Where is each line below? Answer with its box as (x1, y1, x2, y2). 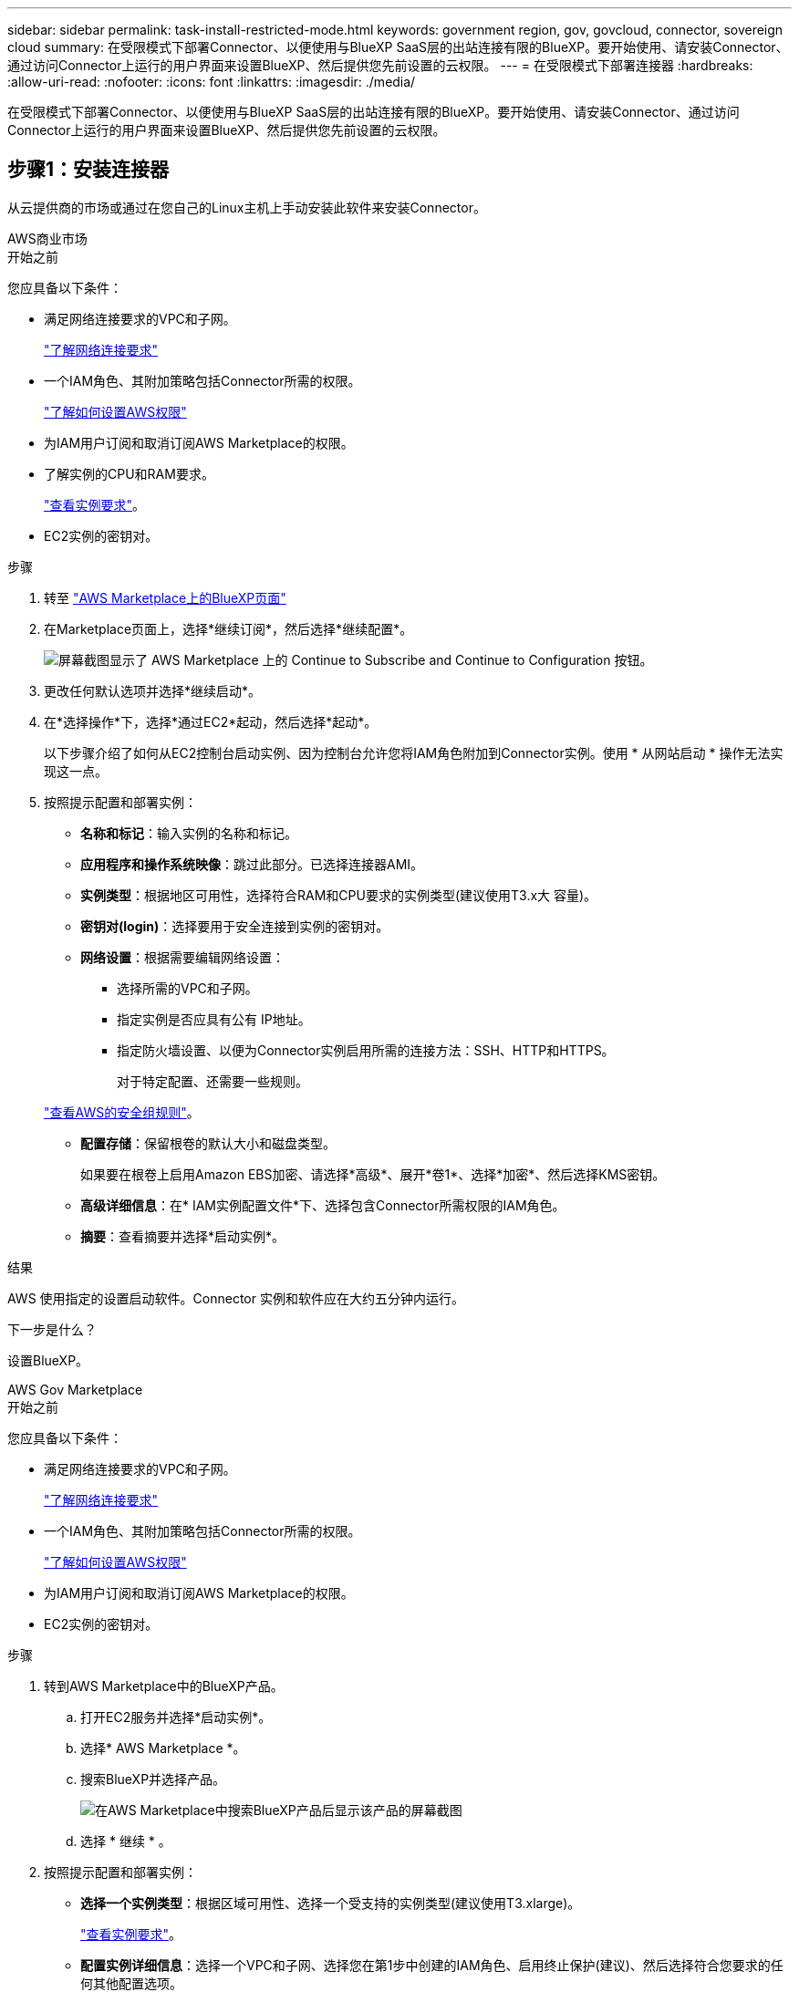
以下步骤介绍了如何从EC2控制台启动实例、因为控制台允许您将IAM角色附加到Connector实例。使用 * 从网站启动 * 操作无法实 (44, 744, 783, 761)
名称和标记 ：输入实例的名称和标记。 (80, 825, 297, 841)
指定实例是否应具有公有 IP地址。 (117, 1011, 311, 1027)
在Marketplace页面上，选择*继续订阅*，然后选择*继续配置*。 (44, 620, 413, 637)
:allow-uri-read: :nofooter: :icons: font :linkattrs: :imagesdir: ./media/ (7, 74, 416, 89)
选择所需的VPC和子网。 (117, 980, 258, 996)
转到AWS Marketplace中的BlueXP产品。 (44, 1677, 284, 1694)
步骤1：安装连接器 (7, 158, 170, 182)
